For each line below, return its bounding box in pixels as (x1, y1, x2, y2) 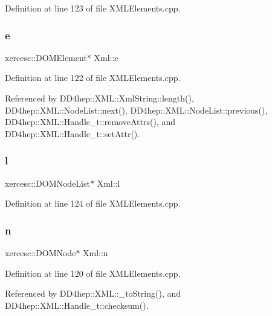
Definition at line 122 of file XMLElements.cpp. (5, 71, 181, 84)
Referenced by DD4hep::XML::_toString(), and (5, 287, 181, 300)
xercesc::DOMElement (5, 51, 87, 63)
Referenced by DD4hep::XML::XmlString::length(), (5, 92, 194, 104)
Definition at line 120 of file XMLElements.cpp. (5, 266, 181, 279)
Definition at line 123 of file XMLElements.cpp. (5, 2, 181, 14)
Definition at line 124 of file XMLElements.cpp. (5, 197, 181, 210)
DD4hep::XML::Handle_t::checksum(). (5, 298, 149, 311)
